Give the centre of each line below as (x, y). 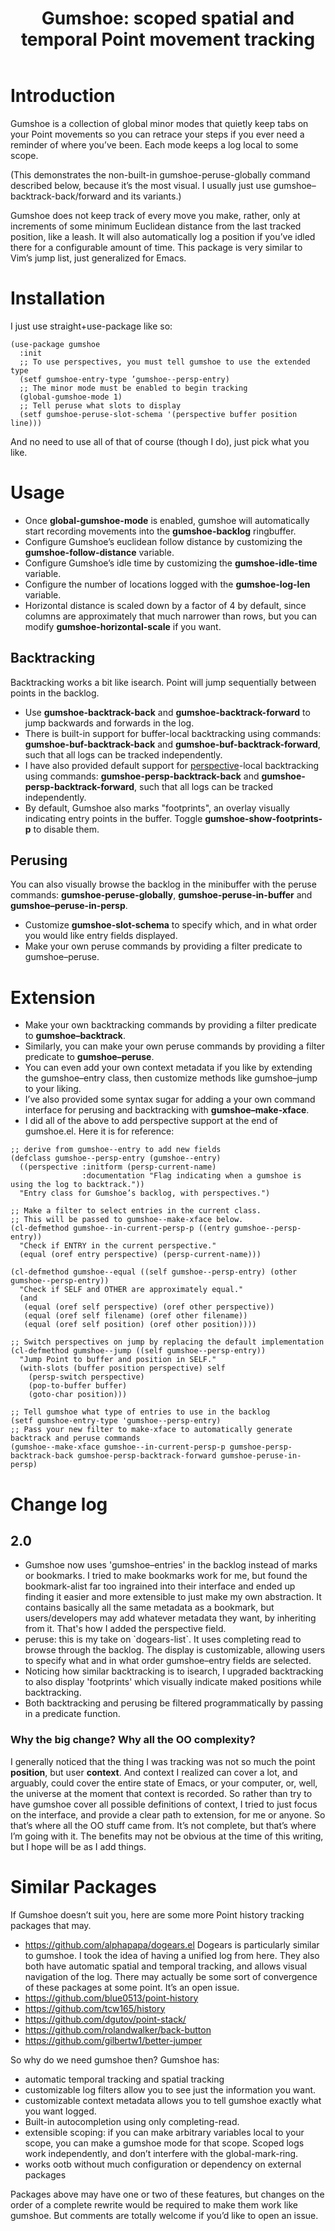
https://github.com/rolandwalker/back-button (118, 2029)
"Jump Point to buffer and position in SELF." (118, 1360)
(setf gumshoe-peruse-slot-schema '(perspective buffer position (158, 414)
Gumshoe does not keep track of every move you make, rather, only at (155, 215)
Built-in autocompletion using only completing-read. (132, 2121)
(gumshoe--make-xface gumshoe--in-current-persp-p (118, 1447)
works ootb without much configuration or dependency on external (163, 2164)
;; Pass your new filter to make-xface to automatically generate (151, 1430)
